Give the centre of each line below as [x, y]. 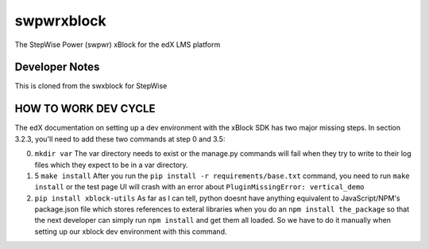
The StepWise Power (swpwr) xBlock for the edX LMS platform [118, 45]
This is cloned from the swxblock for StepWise [91, 86]
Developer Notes [57, 67]
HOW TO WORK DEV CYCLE [85, 109]
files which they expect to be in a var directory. [111, 165]
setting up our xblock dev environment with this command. [131, 231]
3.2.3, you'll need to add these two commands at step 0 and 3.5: [120, 138]
